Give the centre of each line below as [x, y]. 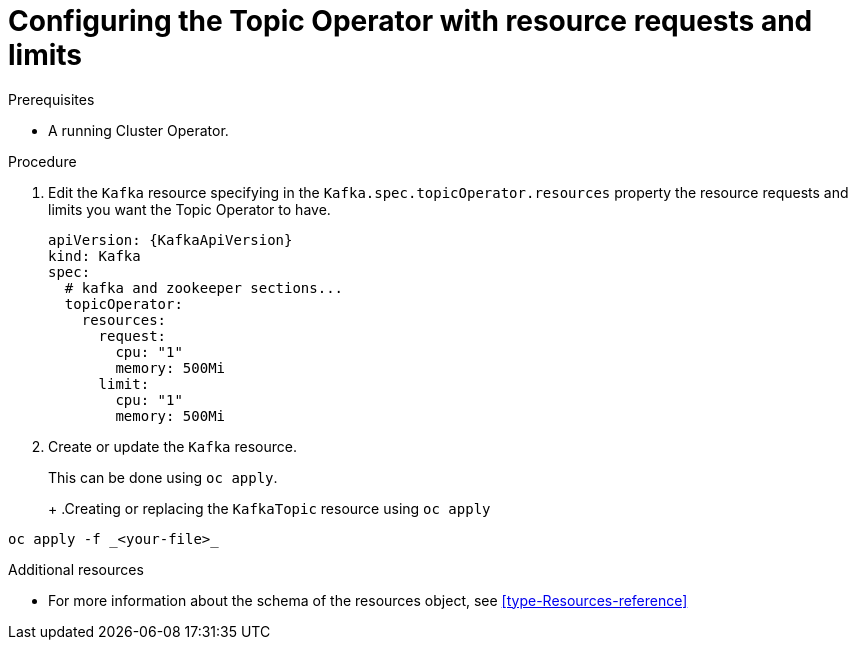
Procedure [42, 161]
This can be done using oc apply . [163, 477]
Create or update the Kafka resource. [172, 446]
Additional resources [76, 569]
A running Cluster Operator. [138, 130]
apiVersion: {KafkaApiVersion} [170, 239]
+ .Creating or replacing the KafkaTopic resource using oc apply [269, 508]
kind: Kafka [94, 255]
